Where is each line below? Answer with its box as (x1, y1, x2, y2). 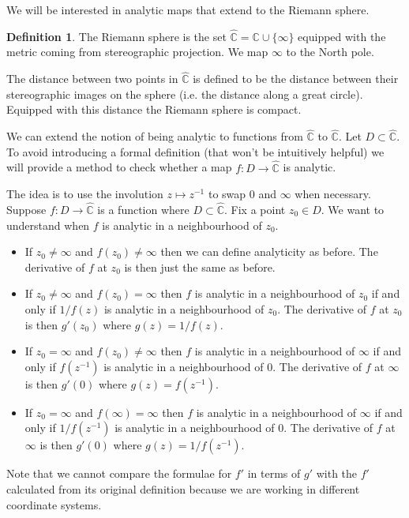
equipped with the (298, 28, 386, 44)
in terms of (247, 465, 301, 482)
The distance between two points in (6, 70, 178, 87)
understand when (6, 216, 90, 233)
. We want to (321, 201, 385, 218)
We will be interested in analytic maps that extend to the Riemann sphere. (6, 2, 370, 17)
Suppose (6, 201, 47, 218)
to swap (208, 186, 246, 202)
